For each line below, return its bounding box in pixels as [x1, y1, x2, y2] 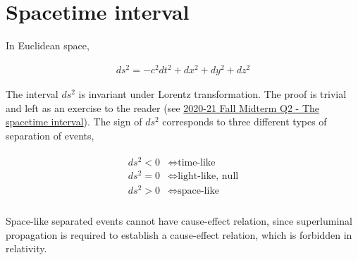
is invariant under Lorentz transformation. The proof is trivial [78, 87, 347, 101]
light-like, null [178, 171, 239, 181]
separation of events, [6, 128, 94, 143]
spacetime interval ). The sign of [6, 114, 142, 129]
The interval [6, 87, 58, 101]
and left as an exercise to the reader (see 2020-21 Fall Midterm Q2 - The [6, 100, 320, 115]
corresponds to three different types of [162, 114, 327, 129]
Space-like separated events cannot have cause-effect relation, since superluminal [6, 213, 352, 228]
